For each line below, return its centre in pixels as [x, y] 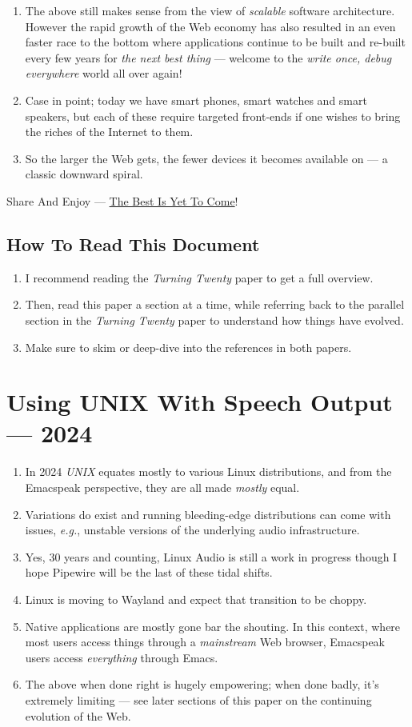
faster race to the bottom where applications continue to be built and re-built [215, 42]
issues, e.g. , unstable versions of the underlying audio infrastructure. [192, 530]
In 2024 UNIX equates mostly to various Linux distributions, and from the [208, 471]
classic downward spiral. [84, 174]
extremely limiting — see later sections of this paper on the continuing [198, 699]
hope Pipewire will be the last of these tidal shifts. [149, 572]
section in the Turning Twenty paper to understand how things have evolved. [214, 320]
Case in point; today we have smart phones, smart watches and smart [196, 100]
